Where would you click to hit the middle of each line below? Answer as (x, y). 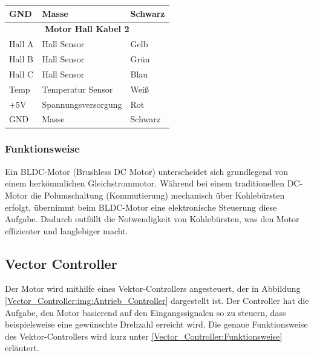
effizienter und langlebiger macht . (67, 230)
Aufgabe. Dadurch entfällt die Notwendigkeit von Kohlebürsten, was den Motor (152, 219)
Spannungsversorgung (82, 104)
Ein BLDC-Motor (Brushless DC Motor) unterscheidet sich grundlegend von (147, 171)
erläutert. (22, 348)
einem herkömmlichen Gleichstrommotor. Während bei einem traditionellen (145, 183)
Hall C (21, 74)
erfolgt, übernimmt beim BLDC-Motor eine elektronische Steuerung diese (141, 207)
